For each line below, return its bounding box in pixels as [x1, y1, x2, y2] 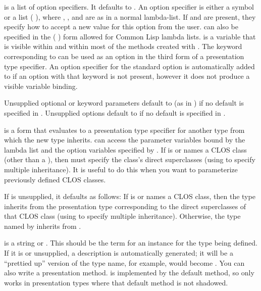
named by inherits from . [4, 220, 81, 231]
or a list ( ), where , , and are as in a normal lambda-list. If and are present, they [4, 11, 256, 22]
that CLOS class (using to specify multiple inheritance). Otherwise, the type [4, 211, 241, 221]
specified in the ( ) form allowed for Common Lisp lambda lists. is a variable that [4, 31, 256, 41]
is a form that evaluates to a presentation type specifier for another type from [4, 124, 245, 135]
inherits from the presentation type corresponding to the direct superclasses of [4, 201, 246, 211]
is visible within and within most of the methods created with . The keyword [4, 41, 242, 52]
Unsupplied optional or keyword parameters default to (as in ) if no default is [4, 98, 244, 108]
